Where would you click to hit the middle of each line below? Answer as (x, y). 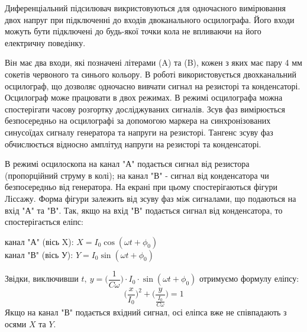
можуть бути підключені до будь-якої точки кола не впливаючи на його (133, 31)
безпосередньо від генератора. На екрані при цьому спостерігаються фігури (141, 187)
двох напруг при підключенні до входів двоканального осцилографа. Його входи (150, 19)
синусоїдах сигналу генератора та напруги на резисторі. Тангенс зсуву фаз (139, 132)
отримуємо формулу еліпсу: (249, 278)
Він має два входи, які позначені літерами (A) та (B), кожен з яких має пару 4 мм (153, 62)
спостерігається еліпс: (44, 222)
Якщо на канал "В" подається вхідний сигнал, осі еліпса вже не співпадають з (146, 312)
